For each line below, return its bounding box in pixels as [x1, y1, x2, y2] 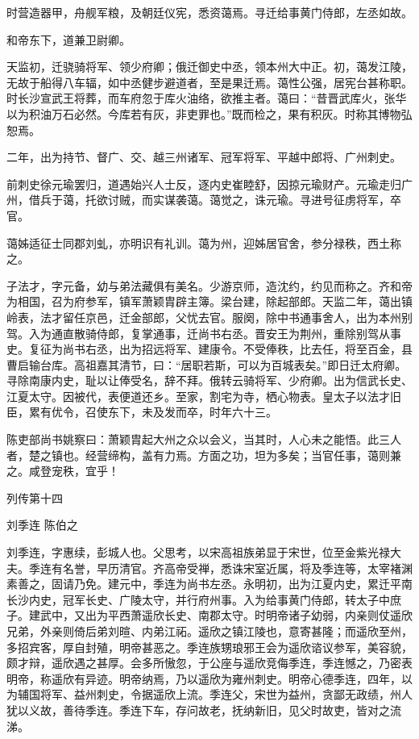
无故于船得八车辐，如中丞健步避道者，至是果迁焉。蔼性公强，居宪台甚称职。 [6, 73, 413, 90]
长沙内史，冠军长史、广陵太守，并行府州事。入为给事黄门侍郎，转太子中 [6, 591, 390, 607]
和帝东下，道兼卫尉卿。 [6, 31, 131, 48]
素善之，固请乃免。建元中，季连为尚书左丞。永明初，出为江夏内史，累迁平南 [6, 575, 413, 592]
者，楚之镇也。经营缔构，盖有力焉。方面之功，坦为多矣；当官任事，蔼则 [6, 446, 390, 463]
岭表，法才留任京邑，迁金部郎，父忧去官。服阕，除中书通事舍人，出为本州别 [6, 308, 413, 325]
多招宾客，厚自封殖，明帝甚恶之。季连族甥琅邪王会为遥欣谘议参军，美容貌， [6, 638, 413, 655]
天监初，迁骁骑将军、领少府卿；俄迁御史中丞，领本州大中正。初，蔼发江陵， [6, 58, 413, 75]
